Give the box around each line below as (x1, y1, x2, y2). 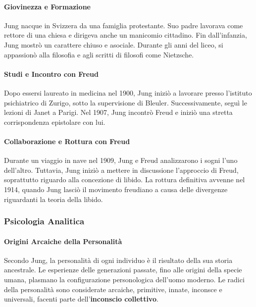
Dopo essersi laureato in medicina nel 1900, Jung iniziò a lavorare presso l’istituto (4, 87, 252, 98)
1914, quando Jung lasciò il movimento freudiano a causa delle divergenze (4, 184, 228, 194)
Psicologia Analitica (4, 215, 85, 227)
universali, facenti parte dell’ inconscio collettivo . (4, 294, 158, 304)
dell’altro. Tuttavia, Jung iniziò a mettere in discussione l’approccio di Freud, (4, 164, 239, 175)
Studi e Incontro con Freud (4, 68, 99, 79)
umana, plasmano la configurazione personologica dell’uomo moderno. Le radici (4, 274, 245, 284)
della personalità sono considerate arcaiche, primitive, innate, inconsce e (4, 284, 222, 294)
